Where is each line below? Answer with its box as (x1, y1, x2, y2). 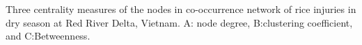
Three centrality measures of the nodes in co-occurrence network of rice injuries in (6, 2, 356, 16)
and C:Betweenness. (6, 29, 90, 43)
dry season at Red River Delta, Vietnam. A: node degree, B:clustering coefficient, (6, 15, 353, 29)
